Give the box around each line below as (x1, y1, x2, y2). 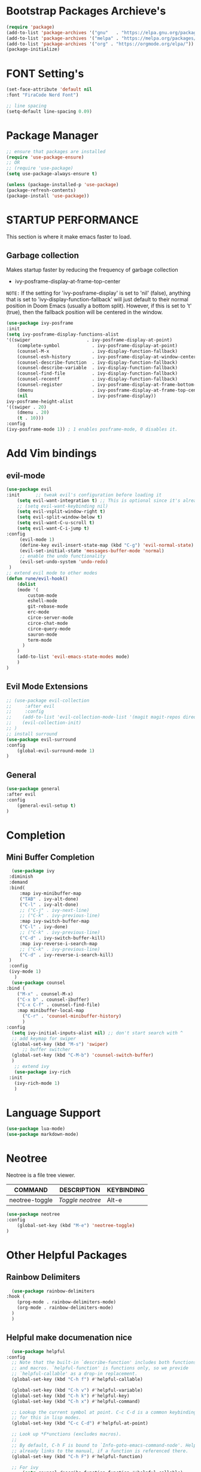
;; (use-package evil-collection (6, 698, 90, 704)
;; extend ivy (14, 1064, 50, 1070)
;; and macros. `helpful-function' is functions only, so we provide (11, 1365, 188, 1371)
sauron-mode (28, 632, 58, 638)
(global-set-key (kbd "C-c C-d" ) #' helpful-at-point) (11, 1420, 148, 1426)
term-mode (28, 637, 52, 643)
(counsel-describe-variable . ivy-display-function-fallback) (17, 365, 178, 371)
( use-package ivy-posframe (6, 320, 74, 327)
